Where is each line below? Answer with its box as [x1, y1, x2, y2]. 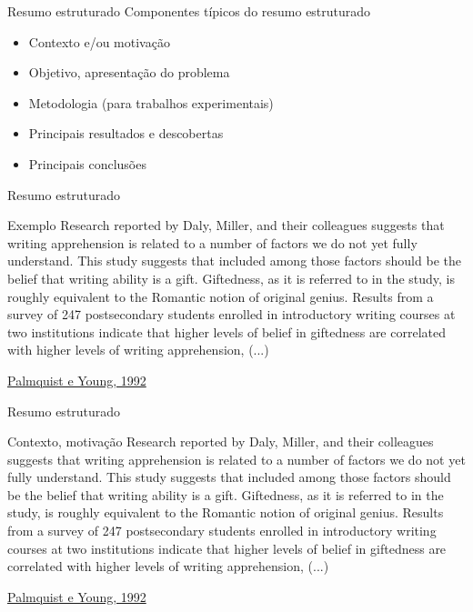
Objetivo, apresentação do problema [28, 63, 230, 82]
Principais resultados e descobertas [28, 124, 224, 143]
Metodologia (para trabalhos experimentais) [28, 93, 274, 112]
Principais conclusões [28, 154, 146, 173]
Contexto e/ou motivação [28, 32, 170, 51]
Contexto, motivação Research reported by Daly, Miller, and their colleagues [7, 432, 434, 451]
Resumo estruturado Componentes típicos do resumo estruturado [7, 2, 371, 20]
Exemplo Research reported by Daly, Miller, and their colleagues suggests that [7, 216, 445, 235]
